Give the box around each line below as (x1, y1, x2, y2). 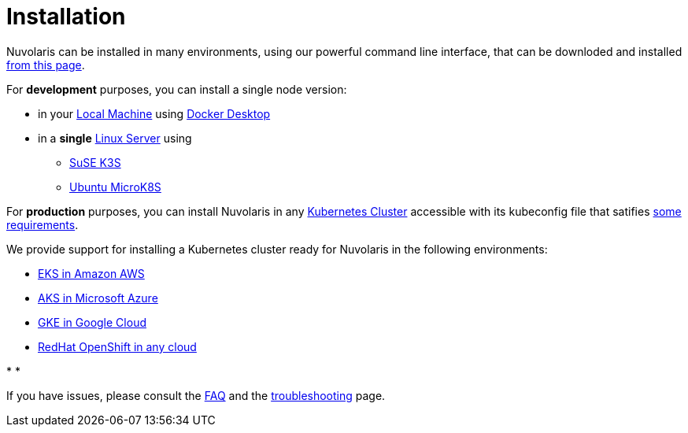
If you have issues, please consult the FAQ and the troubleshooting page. (6, 388, 386, 402)
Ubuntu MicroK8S (69, 179, 161, 194)
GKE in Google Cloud (38, 315, 146, 329)
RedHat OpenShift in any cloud (38, 339, 197, 353)
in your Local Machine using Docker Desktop (38, 106, 271, 120)
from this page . (6, 57, 85, 72)
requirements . (6, 217, 79, 231)
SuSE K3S (69, 155, 121, 169)
